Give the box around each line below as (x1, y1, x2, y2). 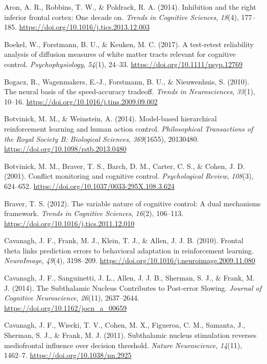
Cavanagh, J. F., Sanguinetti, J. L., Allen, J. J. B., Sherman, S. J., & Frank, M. (4, 272, 255, 283)
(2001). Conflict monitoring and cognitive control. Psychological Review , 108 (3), (4, 170, 254, 181)
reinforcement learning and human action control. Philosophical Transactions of (4, 123, 253, 134)
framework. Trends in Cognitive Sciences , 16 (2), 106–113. (4, 208, 184, 219)
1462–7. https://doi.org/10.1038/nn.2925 (4, 350, 132, 360)
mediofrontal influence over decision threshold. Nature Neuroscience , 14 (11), (4, 339, 242, 350)
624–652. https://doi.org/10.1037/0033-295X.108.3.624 (4, 180, 175, 191)
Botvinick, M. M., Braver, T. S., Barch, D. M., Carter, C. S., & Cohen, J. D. (4, 160, 245, 171)
